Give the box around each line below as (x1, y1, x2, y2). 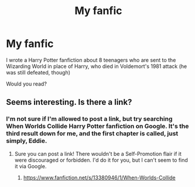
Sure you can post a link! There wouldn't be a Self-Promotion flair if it (14, 150, 182, 157)
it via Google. (14, 162, 47, 169)
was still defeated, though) (6, 69, 71, 76)
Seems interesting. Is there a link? (6, 97, 132, 107)
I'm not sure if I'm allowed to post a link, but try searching (6, 115, 173, 123)
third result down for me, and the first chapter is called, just (6, 130, 179, 138)
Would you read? (6, 80, 47, 87)
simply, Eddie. (6, 137, 47, 145)
